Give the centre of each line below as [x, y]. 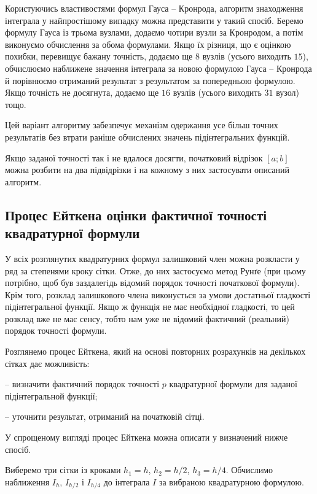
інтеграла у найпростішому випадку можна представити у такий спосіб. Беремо [154, 20]
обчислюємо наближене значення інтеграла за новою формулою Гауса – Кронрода [158, 68]
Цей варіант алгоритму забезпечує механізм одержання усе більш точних [142, 125]
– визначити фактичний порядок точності [82, 384]
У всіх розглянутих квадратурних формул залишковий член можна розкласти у [152, 258]
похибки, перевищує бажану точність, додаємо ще [99, 56]
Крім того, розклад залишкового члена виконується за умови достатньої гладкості [158, 294]
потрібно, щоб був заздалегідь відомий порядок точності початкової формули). [152, 283]
